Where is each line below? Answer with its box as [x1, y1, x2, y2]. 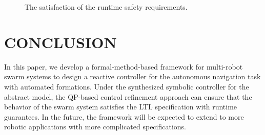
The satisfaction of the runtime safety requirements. [25, 2, 188, 12]
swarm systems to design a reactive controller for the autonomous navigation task [4, 71, 261, 82]
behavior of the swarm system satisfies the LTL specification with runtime [4, 101, 237, 112]
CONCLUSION [4, 31, 117, 52]
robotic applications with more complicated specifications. [4, 121, 186, 132]
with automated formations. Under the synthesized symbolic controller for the [4, 81, 249, 92]
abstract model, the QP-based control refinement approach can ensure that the [4, 91, 252, 102]
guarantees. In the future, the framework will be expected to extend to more [4, 111, 244, 122]
